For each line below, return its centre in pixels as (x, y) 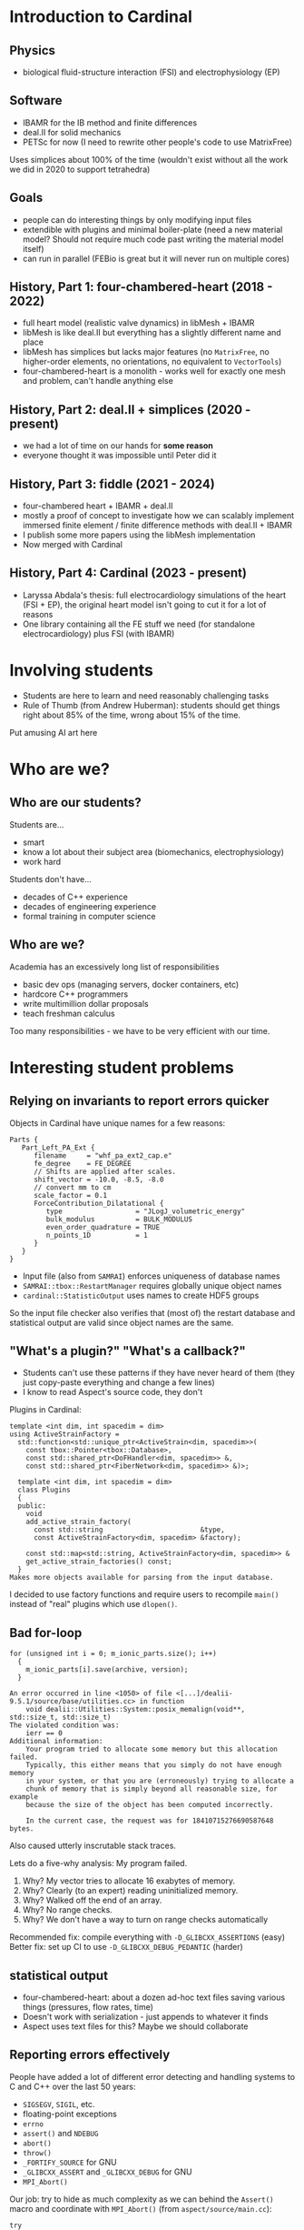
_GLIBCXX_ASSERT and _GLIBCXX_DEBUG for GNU (107, 2172)
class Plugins (44, 1490)
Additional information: (56, 1742)
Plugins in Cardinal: (45, 1410)
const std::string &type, (129, 1530)
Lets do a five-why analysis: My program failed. (98, 1863)
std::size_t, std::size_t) (60, 1718)
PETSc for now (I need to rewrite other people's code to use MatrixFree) (157, 142)
